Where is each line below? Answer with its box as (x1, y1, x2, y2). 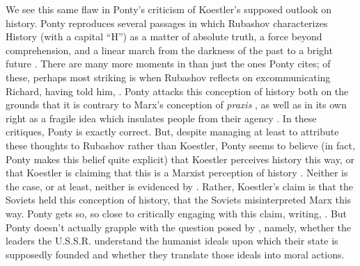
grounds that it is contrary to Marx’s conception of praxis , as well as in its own (6, 97, 347, 112)
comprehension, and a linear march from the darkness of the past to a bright (6, 42, 333, 57)
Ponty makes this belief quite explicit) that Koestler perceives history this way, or (6, 151, 354, 166)
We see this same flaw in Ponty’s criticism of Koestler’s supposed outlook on (6, 2, 331, 16)
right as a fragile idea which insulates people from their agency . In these (6, 110, 317, 125)
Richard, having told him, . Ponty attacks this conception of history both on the (6, 83, 349, 98)
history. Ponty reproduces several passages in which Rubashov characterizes (6, 15, 328, 30)
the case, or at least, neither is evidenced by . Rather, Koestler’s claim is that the (6, 178, 353, 193)
